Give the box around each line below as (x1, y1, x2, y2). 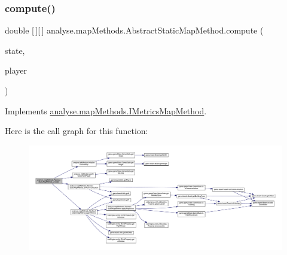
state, (5, 44, 25, 56)
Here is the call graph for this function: (5, 125, 148, 137)
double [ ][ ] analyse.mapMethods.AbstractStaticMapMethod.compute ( (5, 24, 264, 37)
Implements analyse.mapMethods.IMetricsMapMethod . (5, 104, 207, 117)
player (5, 64, 27, 77)
